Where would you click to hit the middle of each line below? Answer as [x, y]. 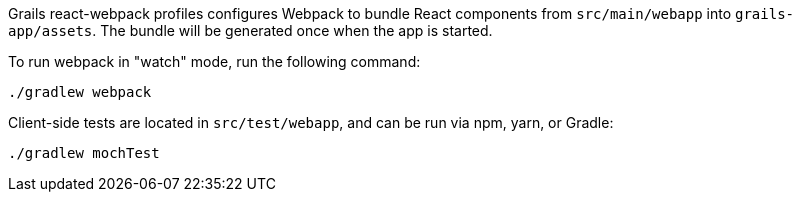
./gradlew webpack [80, 92]
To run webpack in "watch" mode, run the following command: [214, 61]
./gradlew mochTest [84, 153]
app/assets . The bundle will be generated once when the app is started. [250, 30]
